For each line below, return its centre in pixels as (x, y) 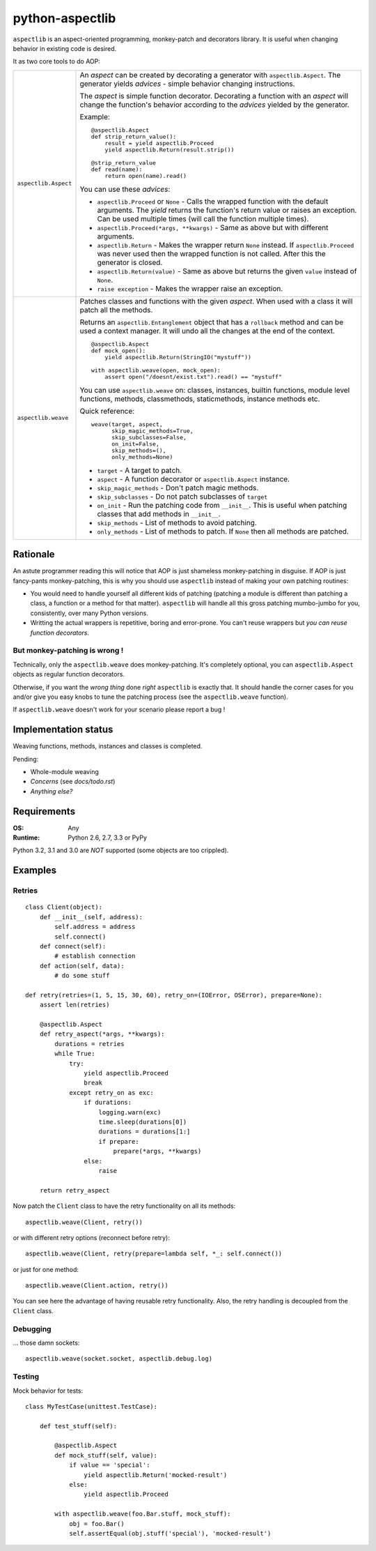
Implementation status (63, 730)
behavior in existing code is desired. (65, 48)
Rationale (34, 554)
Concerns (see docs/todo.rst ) (73, 782)
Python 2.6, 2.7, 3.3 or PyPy (108, 838)
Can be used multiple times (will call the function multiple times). (203, 218)
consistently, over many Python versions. (89, 613)
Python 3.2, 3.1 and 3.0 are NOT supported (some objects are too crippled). (121, 850)
